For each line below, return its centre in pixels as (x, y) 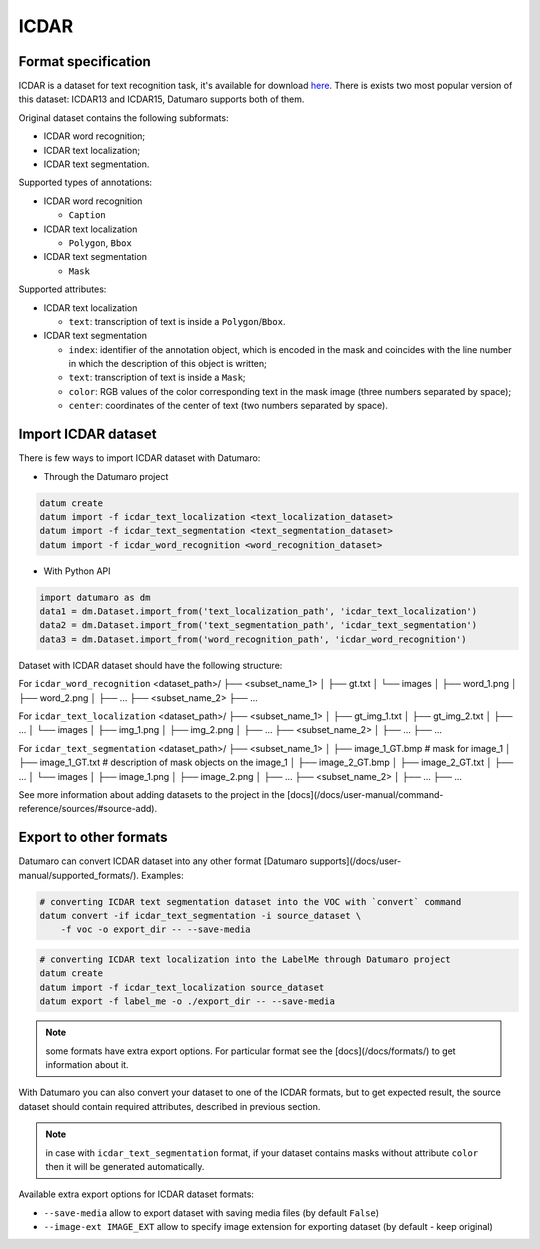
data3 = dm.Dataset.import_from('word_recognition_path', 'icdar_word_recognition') (253, 639)
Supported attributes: (62, 289)
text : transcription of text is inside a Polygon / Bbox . (177, 321)
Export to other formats (93, 837)
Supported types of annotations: (85, 182)
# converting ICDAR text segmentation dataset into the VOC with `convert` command (250, 901)
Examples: (162, 875)
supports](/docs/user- (355, 861)
